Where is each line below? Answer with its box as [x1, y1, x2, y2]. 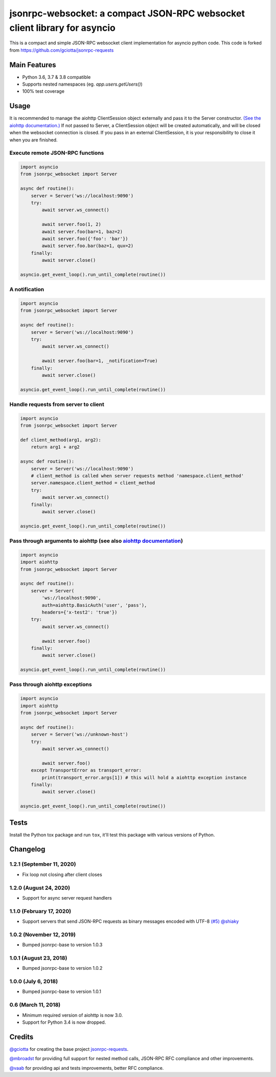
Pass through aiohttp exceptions [9, 681, 92, 688]
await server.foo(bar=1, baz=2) [41, 229, 123, 234]
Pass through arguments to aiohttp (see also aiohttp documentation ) [9, 537, 183, 544]
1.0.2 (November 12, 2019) [9, 931, 76, 938]
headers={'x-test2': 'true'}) [41, 609, 118, 615]
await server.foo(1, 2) [41, 221, 102, 228]
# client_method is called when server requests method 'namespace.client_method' [31, 473, 244, 479]
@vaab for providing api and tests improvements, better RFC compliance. [9, 1065, 164, 1071]
